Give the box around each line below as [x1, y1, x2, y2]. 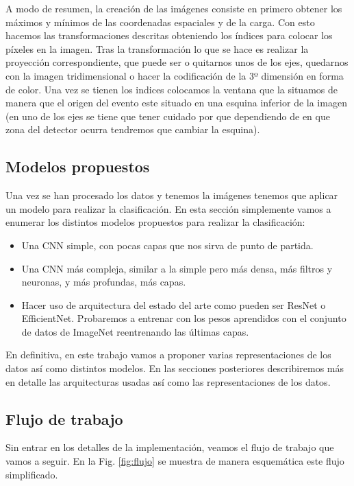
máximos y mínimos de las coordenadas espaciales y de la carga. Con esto [5, 14, 315, 29]
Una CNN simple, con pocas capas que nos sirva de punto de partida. [21, 238, 314, 252]
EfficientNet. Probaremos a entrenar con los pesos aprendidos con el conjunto [21, 311, 346, 325]
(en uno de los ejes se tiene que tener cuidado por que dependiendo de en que [5, 108, 330, 123]
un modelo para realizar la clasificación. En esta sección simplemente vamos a [5, 201, 331, 216]
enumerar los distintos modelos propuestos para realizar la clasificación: [5, 215, 305, 229]
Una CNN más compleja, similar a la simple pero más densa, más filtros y [21, 261, 333, 275]
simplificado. [5, 467, 58, 481]
